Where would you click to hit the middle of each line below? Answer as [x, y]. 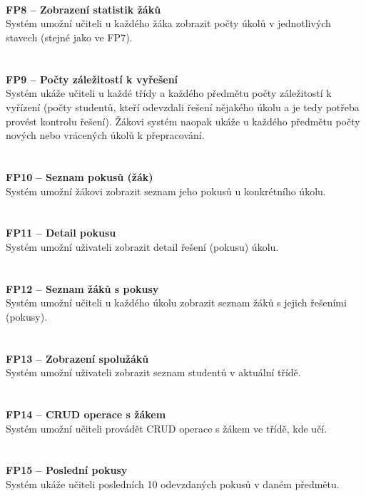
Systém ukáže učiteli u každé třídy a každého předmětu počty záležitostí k [169, 93]
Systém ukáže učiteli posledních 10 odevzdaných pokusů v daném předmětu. [173, 484]
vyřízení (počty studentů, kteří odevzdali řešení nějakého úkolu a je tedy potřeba [183, 107]
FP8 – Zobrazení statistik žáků [83, 9]
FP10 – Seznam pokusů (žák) [80, 176]
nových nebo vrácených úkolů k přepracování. [105, 135]
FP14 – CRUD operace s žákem [86, 414]
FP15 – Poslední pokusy [67, 470]
